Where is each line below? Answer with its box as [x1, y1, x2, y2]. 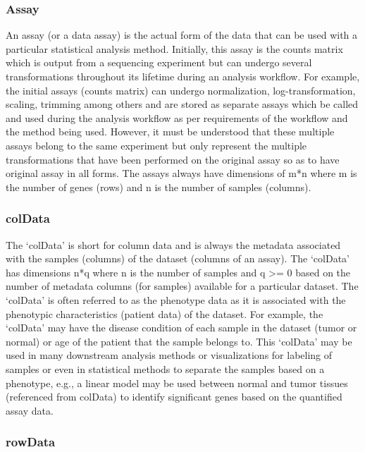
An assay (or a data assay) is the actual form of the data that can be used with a [6, 28, 358, 42]
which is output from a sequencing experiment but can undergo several [6, 55, 312, 70]
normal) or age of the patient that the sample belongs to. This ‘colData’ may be [6, 334, 352, 348]
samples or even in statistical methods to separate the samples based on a [6, 361, 325, 376]
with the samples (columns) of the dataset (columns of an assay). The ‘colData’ [6, 251, 349, 266]
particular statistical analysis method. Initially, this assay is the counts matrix [6, 41, 343, 56]
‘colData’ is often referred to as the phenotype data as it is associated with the [6, 292, 346, 307]
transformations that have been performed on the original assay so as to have [6, 152, 340, 166]
